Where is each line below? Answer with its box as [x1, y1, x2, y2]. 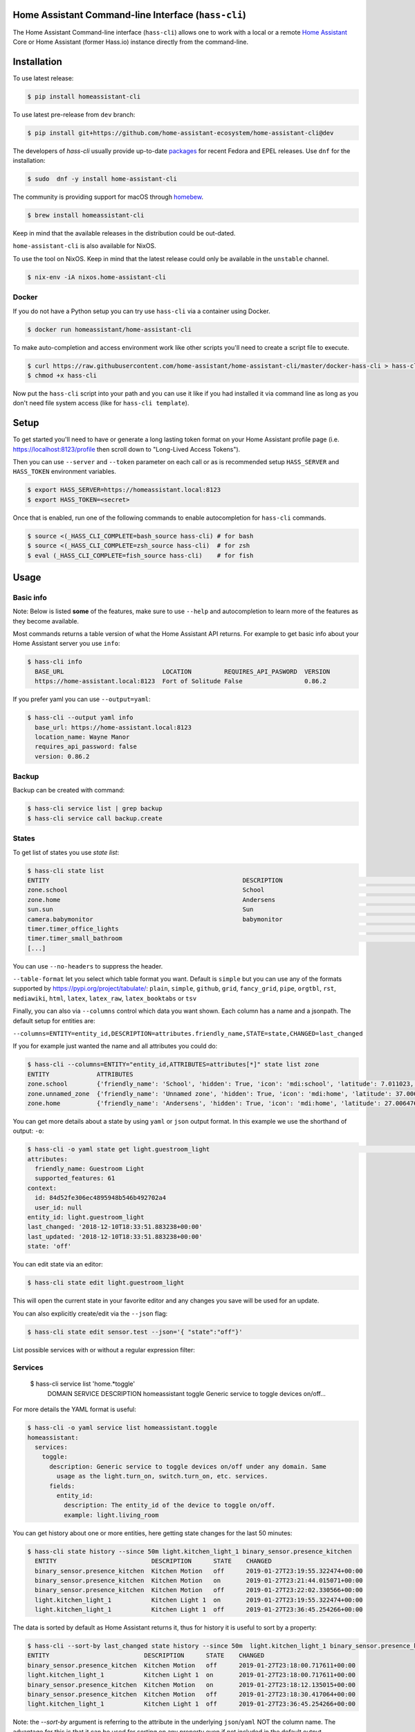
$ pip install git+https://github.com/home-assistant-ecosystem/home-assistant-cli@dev [27, 129, 334, 136]
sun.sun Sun [27, 905, 254, 914]
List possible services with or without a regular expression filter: [12, 1345, 195, 1354]
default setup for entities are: [12, 1016, 96, 1025]
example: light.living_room [63, 1511, 159, 1519]
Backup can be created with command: [12, 786, 124, 795]
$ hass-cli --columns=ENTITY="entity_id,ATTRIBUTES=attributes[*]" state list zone [27, 1061, 320, 1068]
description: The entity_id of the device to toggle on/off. [63, 1501, 276, 1510]
